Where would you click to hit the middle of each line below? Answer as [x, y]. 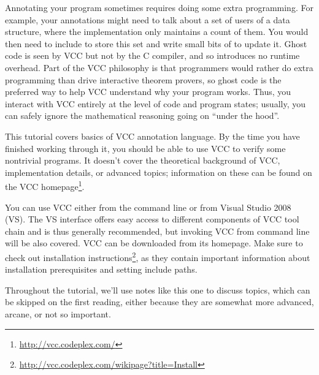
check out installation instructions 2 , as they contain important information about [158, 256]
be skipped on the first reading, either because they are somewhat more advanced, [159, 302]
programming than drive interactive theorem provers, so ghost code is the [143, 79]
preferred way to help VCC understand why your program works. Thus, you [148, 92]
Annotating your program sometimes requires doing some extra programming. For [159, 7]
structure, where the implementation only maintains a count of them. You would [157, 32]
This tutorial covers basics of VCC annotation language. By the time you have [152, 136]
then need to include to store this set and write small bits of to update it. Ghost [156, 43]
